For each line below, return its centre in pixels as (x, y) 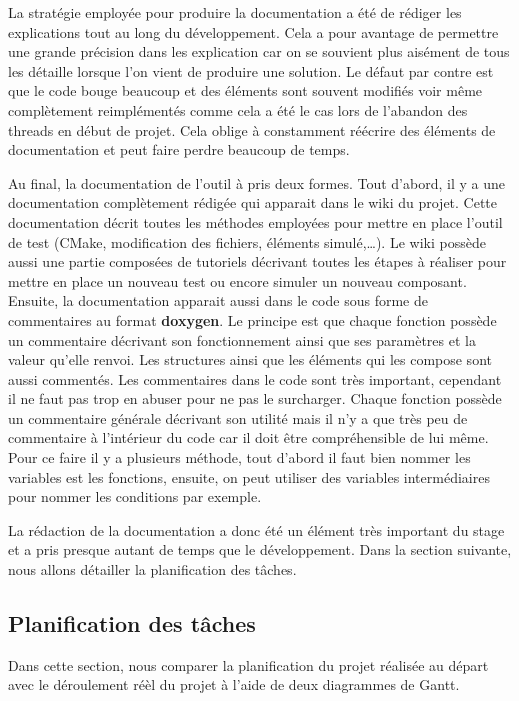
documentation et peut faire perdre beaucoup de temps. (179, 149)
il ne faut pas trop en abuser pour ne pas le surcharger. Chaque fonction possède (255, 398)
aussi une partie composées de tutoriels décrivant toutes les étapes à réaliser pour (257, 261)
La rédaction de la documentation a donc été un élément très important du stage (256, 529)
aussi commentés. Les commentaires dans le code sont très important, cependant (255, 378)
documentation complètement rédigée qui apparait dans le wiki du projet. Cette (253, 202)
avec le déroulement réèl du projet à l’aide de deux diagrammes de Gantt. (234, 684)
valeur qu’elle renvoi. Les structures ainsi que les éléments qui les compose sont (250, 359)
